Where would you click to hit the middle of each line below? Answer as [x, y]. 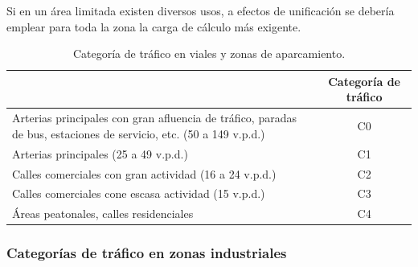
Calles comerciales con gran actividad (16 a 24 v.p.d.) [144, 173]
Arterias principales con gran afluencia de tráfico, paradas [154, 118]
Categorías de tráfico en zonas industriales [147, 253]
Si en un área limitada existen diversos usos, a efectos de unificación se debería [201, 10]
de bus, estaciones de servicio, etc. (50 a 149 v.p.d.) [139, 133]
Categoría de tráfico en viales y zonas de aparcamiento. [209, 53]
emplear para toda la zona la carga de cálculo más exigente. [154, 26]
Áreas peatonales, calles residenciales [103, 214]
